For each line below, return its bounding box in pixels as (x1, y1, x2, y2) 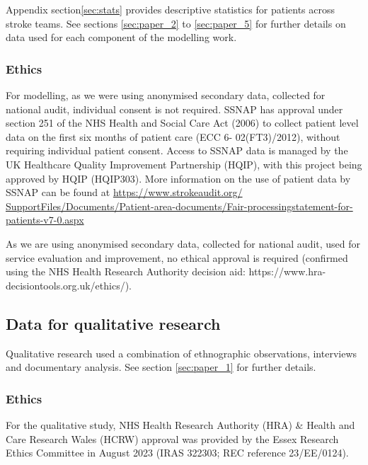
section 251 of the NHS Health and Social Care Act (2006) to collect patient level (6, 115, 359, 130)
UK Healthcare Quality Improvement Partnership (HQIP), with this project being (6, 156, 362, 171)
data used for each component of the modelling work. (6, 30, 237, 45)
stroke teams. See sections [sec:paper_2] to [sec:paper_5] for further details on (6, 16, 346, 30)
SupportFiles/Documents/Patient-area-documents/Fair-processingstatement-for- (6, 198, 353, 213)
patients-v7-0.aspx (6, 212, 84, 227)
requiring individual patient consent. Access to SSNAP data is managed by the (6, 143, 348, 158)
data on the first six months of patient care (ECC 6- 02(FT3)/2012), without (6, 129, 340, 144)
